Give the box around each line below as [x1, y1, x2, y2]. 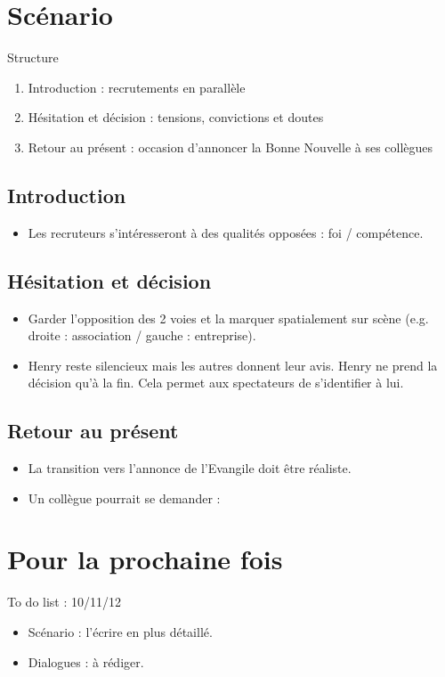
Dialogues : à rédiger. [28, 652, 144, 671]
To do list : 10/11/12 [7, 592, 122, 611]
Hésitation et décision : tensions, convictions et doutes [28, 108, 324, 126]
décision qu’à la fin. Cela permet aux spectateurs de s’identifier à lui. [28, 373, 404, 392]
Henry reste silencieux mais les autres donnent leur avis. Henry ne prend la [28, 355, 438, 374]
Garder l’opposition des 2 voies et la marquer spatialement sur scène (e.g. [28, 308, 429, 327]
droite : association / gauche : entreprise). [28, 326, 256, 345]
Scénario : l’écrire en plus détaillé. [28, 622, 213, 640]
